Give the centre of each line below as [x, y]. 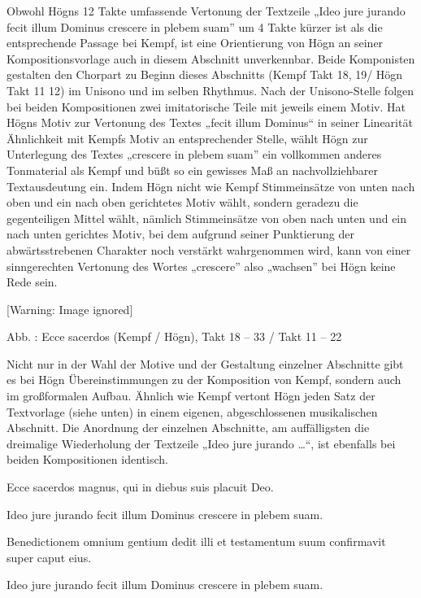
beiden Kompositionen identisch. [87, 459]
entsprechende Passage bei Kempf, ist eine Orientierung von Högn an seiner [195, 43]
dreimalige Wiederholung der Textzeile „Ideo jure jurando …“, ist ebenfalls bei [201, 443]
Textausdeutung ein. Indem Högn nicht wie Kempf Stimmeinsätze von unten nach [211, 186]
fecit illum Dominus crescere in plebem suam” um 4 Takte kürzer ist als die [195, 26]
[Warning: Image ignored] [70, 309]
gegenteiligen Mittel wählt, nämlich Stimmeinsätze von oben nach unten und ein [207, 218]
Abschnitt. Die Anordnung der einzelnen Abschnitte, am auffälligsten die [188, 428]
